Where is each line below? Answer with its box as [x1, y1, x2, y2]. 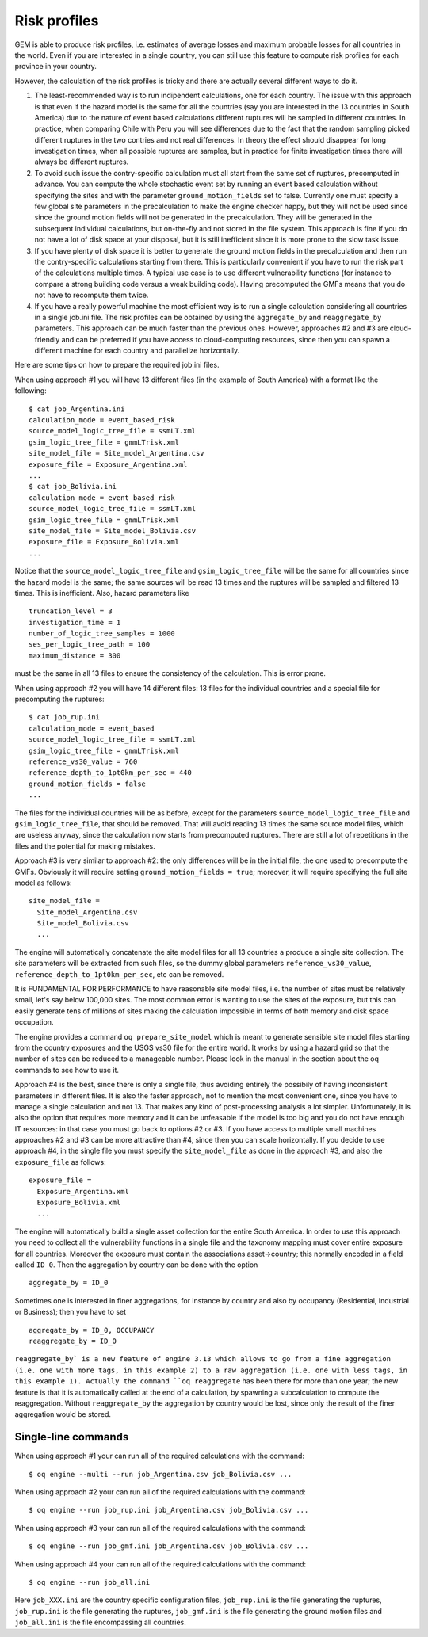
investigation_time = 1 [29, 618, 121, 627]
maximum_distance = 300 [29, 651, 121, 660]
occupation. [14, 1017, 54, 1027]
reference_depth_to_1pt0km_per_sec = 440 [29, 769, 192, 777]
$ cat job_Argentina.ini [29, 404, 125, 414]
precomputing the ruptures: [14, 694, 105, 704]
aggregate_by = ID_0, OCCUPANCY [29, 1326, 155, 1334]
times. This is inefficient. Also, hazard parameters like [14, 588, 189, 597]
